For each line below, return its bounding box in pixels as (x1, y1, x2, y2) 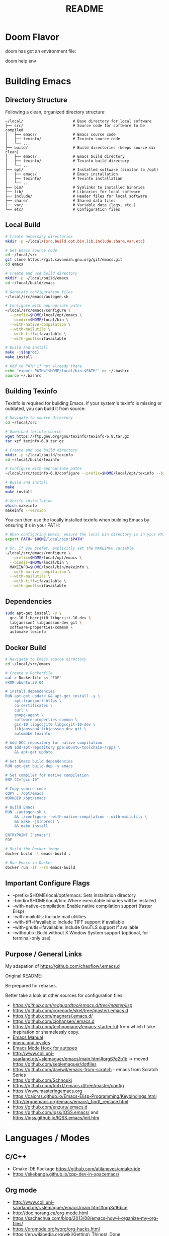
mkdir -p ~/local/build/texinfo (5, 452, 73, 457)
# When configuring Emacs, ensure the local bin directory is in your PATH (5, 532, 167, 537)
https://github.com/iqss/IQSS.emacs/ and (12, 1109, 99, 1115)
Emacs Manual (12, 1034, 43, 1040)
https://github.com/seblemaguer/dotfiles (12, 1061, 97, 1067)
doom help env (5, 57, 36, 64)
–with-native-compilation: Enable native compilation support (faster (12, 903, 152, 909)
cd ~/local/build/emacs (5, 280, 55, 285)
